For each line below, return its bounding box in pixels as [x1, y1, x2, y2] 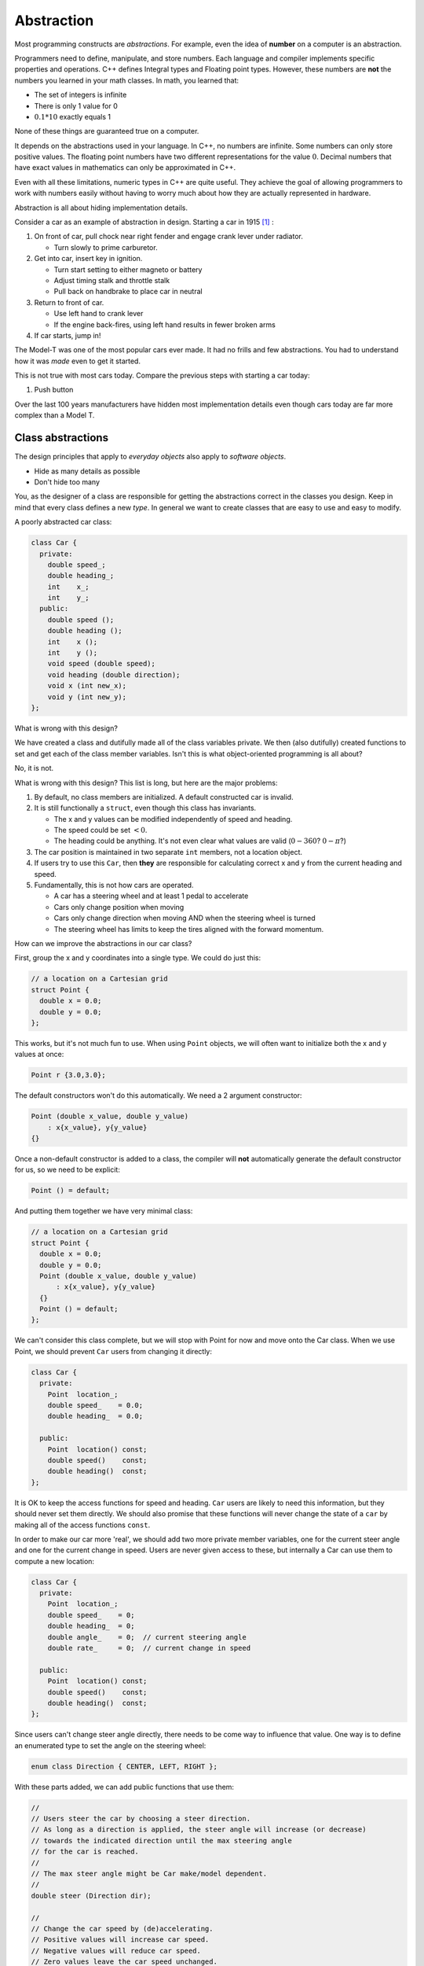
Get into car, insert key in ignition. [34, 254, 143, 263]
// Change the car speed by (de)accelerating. [31, 1924, 214, 1933]
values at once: [14, 1050, 64, 1059]
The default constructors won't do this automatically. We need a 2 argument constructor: [14, 1091, 302, 1100]
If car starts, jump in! [34, 330, 101, 340]
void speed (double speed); [47, 659, 156, 668]
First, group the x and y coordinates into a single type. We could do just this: [14, 953, 261, 963]
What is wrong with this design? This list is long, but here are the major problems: [14, 778, 278, 787]
